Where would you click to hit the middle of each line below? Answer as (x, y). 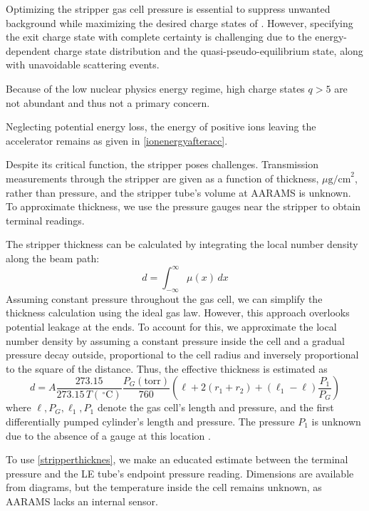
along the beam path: (53, 258)
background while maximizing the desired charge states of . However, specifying (180, 22)
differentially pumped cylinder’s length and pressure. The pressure (150, 421)
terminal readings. (45, 220)
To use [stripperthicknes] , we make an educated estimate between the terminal (177, 459)
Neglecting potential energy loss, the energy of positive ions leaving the (161, 127)
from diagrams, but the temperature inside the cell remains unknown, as (164, 487)
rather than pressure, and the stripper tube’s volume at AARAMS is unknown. (178, 192)
